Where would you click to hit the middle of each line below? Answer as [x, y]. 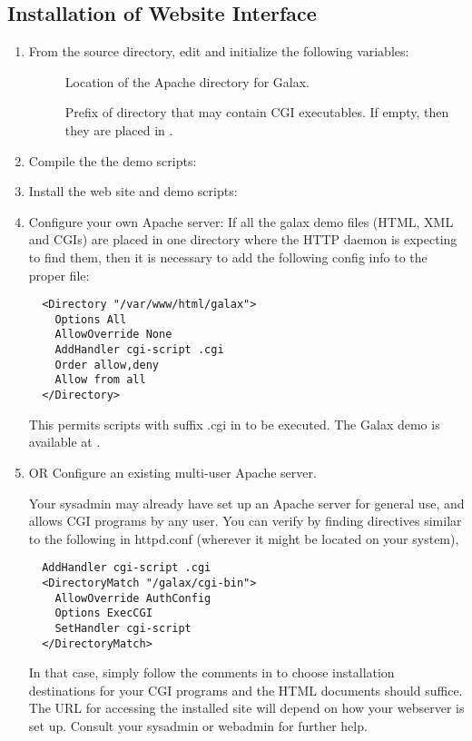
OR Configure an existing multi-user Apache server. [172, 472]
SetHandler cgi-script [123, 628]
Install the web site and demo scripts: [133, 191]
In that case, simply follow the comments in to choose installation [211, 672]
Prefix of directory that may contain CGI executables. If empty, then [257, 112]
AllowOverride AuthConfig [133, 598]
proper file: [59, 275]
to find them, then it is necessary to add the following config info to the [228, 257]
